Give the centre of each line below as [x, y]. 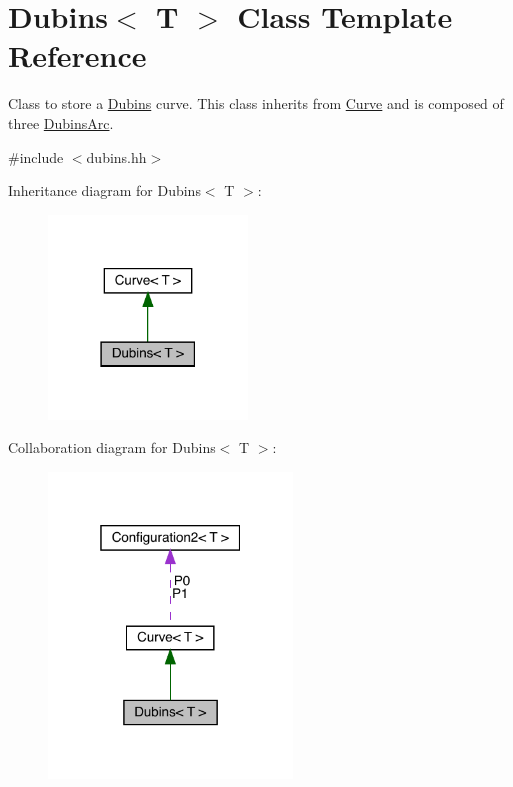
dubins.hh [116, 156]
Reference [77, 55]
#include [36, 156]
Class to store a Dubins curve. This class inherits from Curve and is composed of [256, 103]
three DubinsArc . [61, 122]
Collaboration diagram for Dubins [112, 447]
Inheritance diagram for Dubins [104, 190]
